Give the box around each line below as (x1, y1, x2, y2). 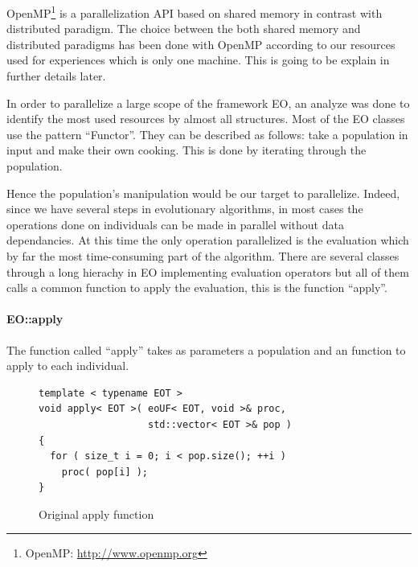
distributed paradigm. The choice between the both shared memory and (6, 20, 361, 37)
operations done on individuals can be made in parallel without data (6, 216, 344, 232)
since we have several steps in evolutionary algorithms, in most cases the (6, 200, 363, 217)
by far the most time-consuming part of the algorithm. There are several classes (6, 247, 400, 264)
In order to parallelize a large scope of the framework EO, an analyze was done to (6, 94, 410, 111)
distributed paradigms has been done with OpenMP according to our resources (6, 35, 395, 52)
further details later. (6, 68, 106, 84)
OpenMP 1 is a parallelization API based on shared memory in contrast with (6, 2, 383, 21)
